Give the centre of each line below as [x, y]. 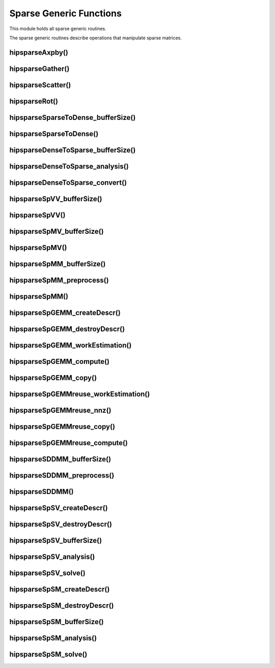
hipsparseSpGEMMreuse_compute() [69, 443]
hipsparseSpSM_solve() [48, 654]
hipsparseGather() [39, 69]
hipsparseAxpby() [39, 52]
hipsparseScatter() [40, 85]
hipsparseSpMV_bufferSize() [57, 231]
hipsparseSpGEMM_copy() [53, 378]
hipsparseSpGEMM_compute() [59, 362]
